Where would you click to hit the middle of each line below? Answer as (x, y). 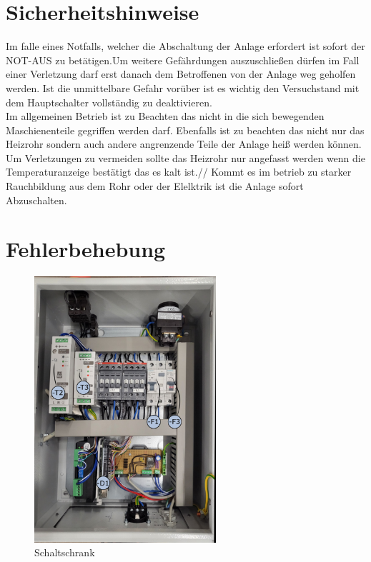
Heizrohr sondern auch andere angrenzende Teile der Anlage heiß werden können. (184, 144)
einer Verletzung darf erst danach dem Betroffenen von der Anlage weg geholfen (181, 74)
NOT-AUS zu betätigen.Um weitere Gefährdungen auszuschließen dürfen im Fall (183, 60)
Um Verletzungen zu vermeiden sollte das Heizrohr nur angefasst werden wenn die (185, 157)
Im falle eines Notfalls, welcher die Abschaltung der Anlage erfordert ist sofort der (185, 46)
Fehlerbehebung (86, 249)
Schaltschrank (65, 552)
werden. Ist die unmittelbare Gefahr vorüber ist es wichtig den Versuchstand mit (183, 87)
